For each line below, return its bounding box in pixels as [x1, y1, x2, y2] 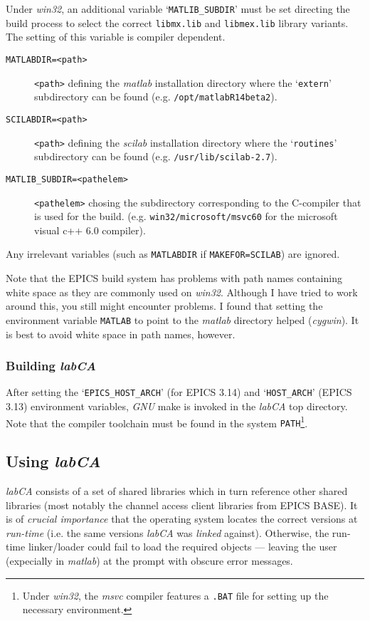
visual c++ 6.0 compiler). [34, 222, 146, 237]
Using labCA [6, 450, 101, 472]
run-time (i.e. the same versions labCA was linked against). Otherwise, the [6, 525, 329, 540]
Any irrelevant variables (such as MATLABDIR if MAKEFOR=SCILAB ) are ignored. [6, 246, 340, 261]
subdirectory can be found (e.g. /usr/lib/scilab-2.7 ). [34, 149, 277, 164]
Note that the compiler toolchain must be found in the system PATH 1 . [6, 413, 308, 430]
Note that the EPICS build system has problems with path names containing [6, 271, 342, 286]
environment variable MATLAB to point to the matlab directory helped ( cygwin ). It [6, 312, 359, 327]
